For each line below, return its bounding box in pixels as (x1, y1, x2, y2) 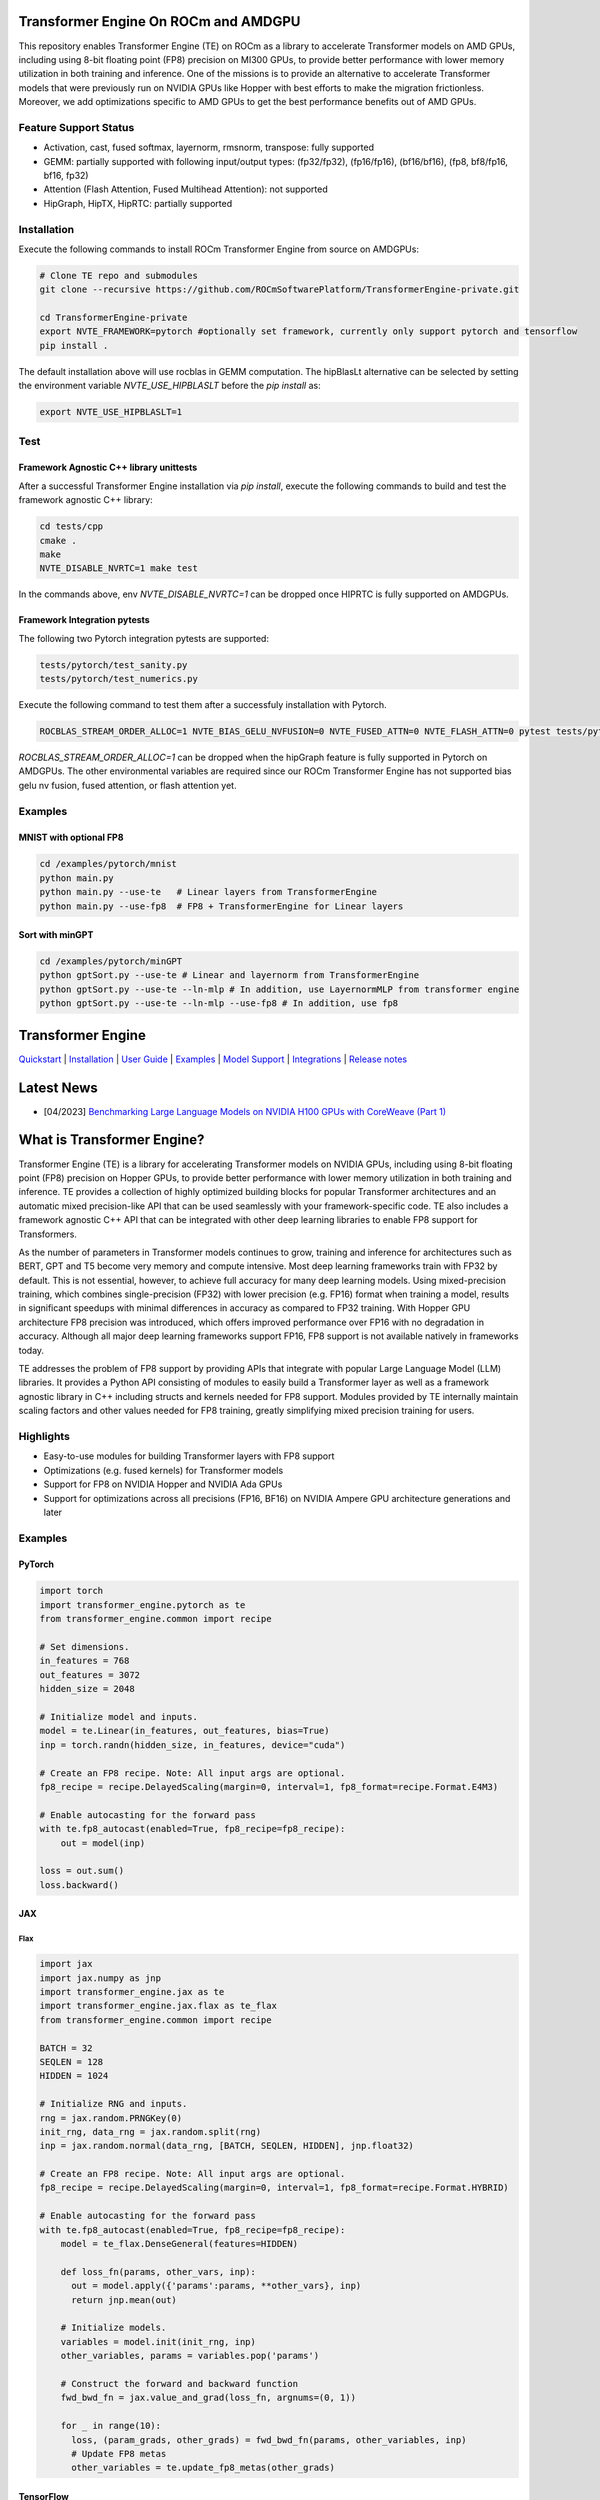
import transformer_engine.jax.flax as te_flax (39, 2000, 277, 2012)
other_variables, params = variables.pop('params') (60, 2350, 320, 2362)
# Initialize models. (60, 2322, 167, 2334)
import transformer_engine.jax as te (39, 1986, 225, 1998)
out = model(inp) (60, 1837, 146, 1849)
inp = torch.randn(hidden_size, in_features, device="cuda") (39, 1739, 346, 1750)
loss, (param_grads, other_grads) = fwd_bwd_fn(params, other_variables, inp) (71, 2434, 467, 2445)
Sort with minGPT (18, 929, 94, 941)
